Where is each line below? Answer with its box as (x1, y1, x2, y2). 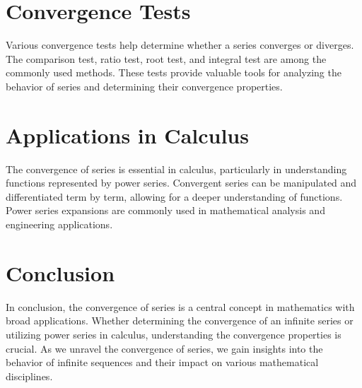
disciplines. (6, 368, 53, 383)
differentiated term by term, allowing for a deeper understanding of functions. (6, 189, 343, 204)
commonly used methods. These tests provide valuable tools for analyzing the (6, 65, 341, 80)
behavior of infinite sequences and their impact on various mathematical (6, 355, 319, 370)
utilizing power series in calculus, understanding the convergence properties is (6, 327, 341, 341)
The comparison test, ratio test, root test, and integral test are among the (6, 51, 327, 66)
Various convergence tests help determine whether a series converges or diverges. (6, 37, 354, 52)
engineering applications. (6, 217, 113, 231)
